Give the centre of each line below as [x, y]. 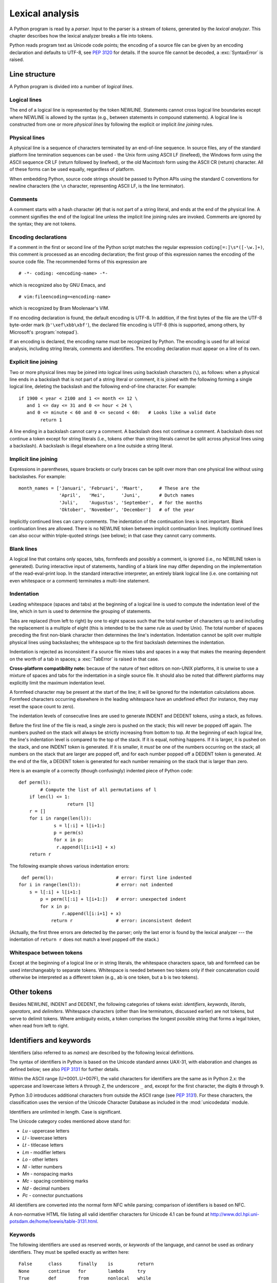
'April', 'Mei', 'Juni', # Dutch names [127, 495]
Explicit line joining [34, 362]
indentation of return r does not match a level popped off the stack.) [84, 940]
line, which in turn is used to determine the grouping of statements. [80, 611]
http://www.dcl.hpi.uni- [235, 1214]
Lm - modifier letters [44, 1152]
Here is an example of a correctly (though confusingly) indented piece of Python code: [101, 770]
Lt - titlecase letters [43, 1145]
